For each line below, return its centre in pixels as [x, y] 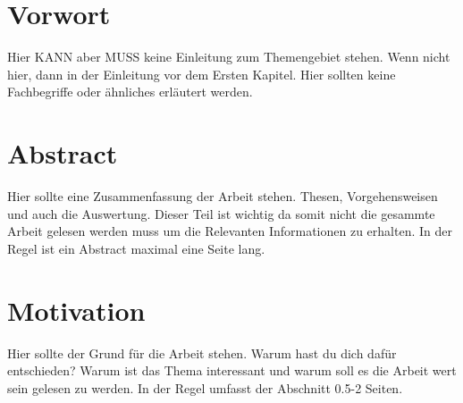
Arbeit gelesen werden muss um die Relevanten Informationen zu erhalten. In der [230, 231]
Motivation [76, 310]
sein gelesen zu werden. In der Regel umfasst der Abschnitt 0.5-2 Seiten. [205, 387]
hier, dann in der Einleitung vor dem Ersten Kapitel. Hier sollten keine [202, 74]
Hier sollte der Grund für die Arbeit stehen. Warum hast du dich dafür [202, 353]
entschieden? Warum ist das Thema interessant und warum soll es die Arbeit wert [232, 370]
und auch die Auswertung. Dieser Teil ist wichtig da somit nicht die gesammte [221, 213]
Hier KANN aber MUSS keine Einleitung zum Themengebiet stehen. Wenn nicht [229, 57]
